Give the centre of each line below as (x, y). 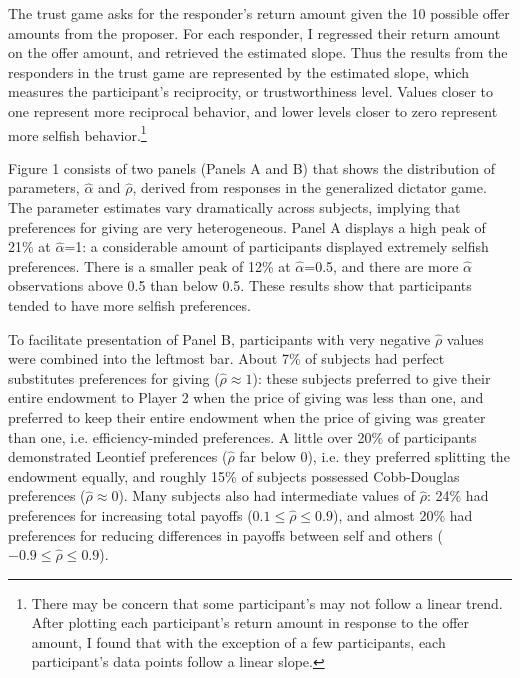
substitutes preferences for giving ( (114, 377)
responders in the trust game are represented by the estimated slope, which (239, 71)
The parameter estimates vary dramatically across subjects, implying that (234, 207)
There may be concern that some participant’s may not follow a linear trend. (267, 602)
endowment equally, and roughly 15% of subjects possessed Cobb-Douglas (234, 475)
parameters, (44, 187)
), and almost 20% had (402, 514)
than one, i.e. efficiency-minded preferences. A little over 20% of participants (242, 436)
